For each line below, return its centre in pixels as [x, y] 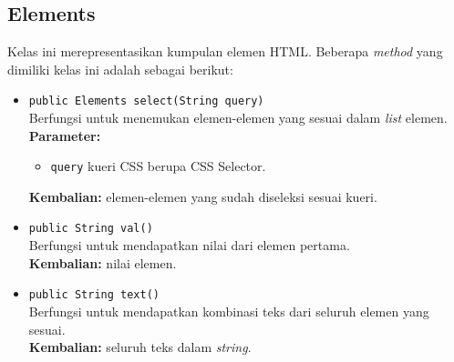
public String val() [91, 229]
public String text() [94, 295]
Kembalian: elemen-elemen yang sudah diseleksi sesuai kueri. [203, 196]
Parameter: [65, 135]
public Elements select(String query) [146, 101]
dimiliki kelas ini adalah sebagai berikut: [120, 69]
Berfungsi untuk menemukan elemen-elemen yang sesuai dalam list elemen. [238, 118]
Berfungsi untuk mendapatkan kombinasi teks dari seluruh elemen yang [229, 311]
